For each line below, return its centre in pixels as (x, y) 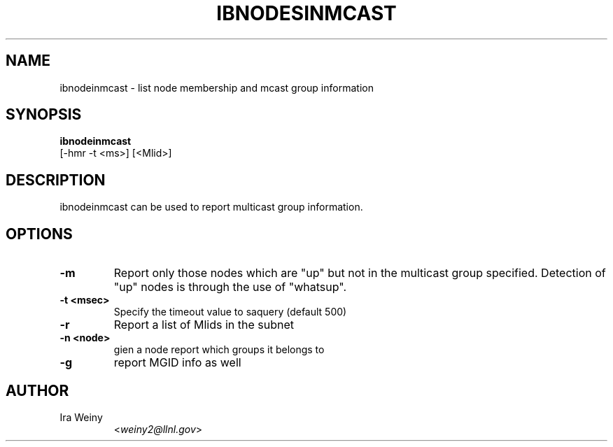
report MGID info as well (177, 363)
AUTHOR (37, 390)
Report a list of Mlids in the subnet (204, 325)
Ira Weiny (81, 417)
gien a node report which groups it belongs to (219, 350)
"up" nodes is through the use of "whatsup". (230, 287)
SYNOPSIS (44, 115)
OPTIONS (39, 234)
